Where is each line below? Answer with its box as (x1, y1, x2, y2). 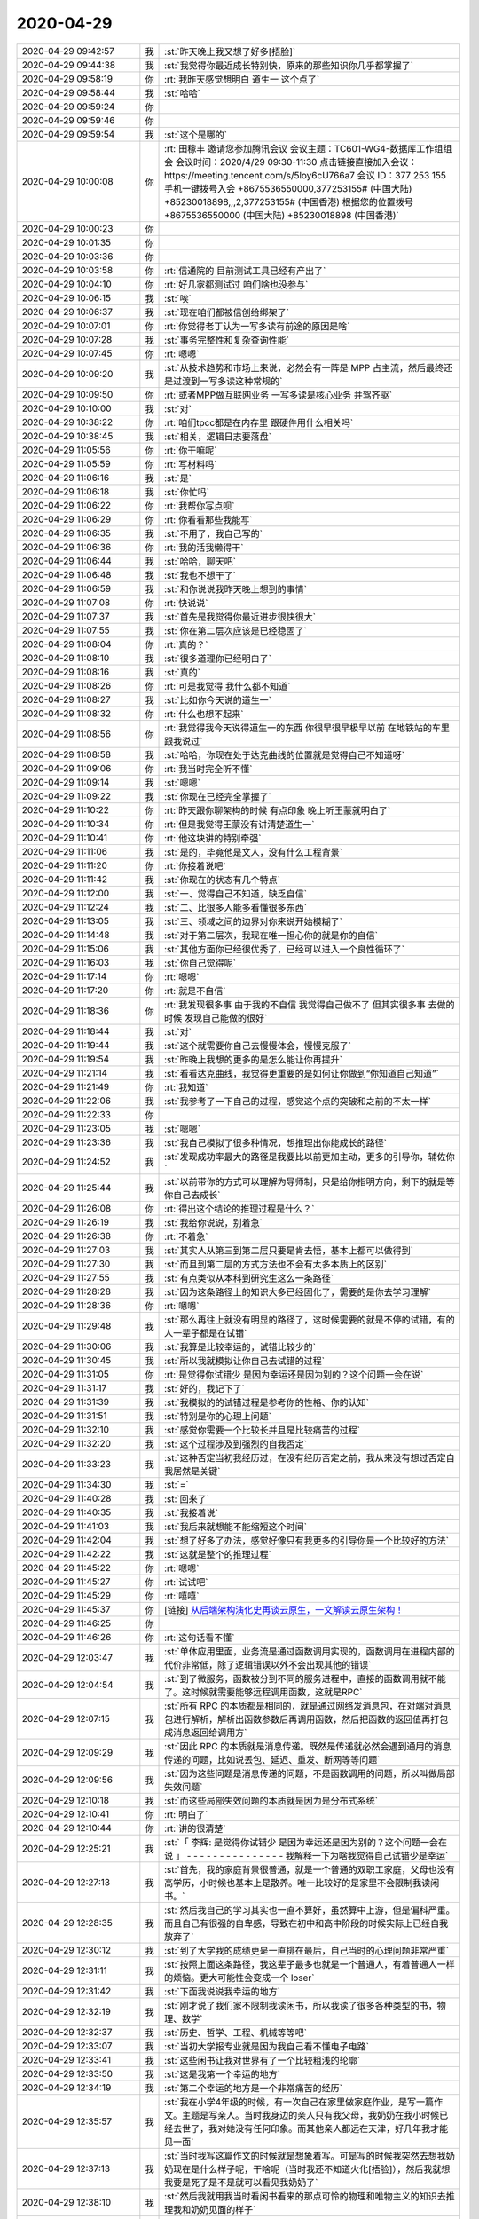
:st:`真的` (164, 666, 201, 678)
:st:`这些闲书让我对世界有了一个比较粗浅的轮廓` (164, 2054, 361, 2066)
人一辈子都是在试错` (164, 1327, 247, 1339)
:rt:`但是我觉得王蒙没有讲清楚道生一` (164, 817, 315, 830)
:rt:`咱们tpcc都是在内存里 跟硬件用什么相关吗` (164, 416, 354, 429)
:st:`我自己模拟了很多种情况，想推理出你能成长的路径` (164, 1136, 388, 1149)
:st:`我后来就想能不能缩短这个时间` (164, 1520, 308, 1533)
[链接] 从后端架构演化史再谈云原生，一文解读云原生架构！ (164, 1603, 404, 1615)
